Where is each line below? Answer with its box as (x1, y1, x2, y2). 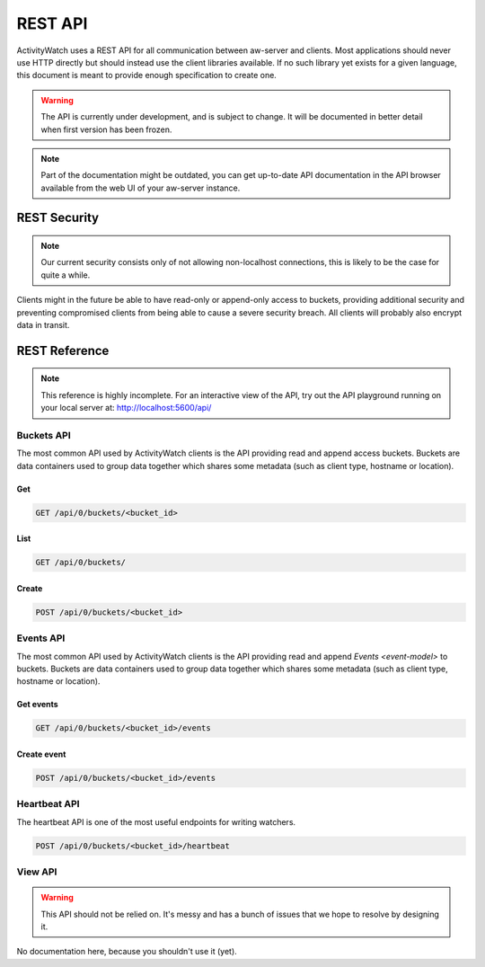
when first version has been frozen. (40, 124, 172, 135)
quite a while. (40, 270, 91, 280)
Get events (16, 699, 58, 710)
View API (16, 865, 57, 878)
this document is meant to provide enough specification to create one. (16, 70, 278, 81)
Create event (16, 749, 66, 759)
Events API (16, 632, 66, 644)
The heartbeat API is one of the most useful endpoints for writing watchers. (16, 816, 296, 827)
